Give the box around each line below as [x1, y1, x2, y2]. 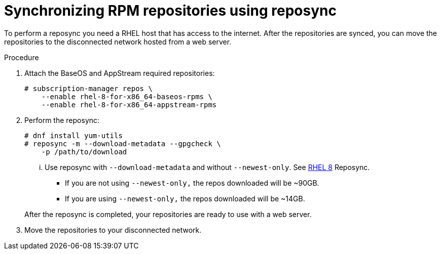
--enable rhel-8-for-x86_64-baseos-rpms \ [41, 92, 212, 101]
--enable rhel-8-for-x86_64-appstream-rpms [41, 100, 217, 109]
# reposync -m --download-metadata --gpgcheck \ [24, 139, 221, 148]
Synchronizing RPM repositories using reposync [4, 2, 337, 19]
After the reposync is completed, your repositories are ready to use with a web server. [24, 209, 312, 219]
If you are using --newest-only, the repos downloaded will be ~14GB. [65, 194, 305, 203]
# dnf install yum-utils [24, 131, 123, 140]
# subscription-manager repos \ [24, 84, 153, 93]
